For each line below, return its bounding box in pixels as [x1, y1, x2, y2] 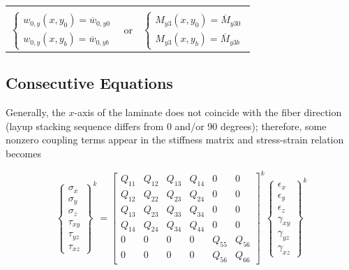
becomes [6, 146, 42, 161]
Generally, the [6, 105, 66, 120]
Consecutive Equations [6, 72, 173, 94]
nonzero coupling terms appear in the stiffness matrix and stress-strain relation [6, 132, 344, 147]
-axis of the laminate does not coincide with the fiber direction [74, 105, 342, 120]
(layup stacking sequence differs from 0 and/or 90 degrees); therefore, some [6, 118, 327, 133]
